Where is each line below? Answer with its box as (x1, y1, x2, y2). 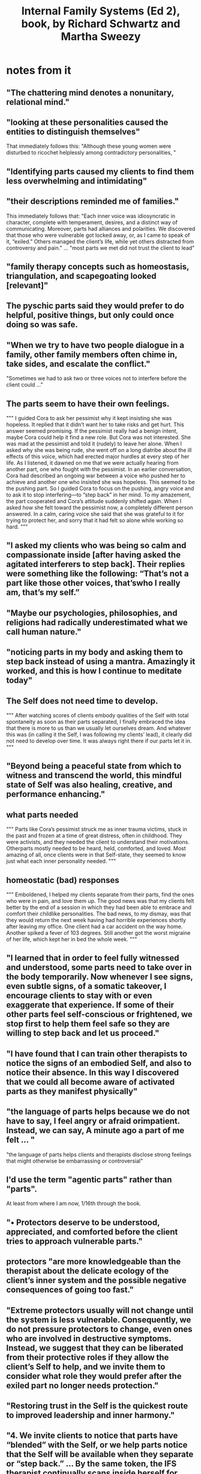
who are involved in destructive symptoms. (6, 1333, 172, 1344)
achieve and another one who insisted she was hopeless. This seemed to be (6, 479, 195, 485)
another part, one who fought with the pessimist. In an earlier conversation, (6, 466, 193, 472)
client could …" (6, 381, 43, 388)
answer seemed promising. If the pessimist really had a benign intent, (6, 427, 178, 434)
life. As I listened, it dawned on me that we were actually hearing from (6, 459, 179, 466)
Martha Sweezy (61, 30, 141, 43)
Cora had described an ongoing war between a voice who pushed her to (6, 472, 186, 479)
